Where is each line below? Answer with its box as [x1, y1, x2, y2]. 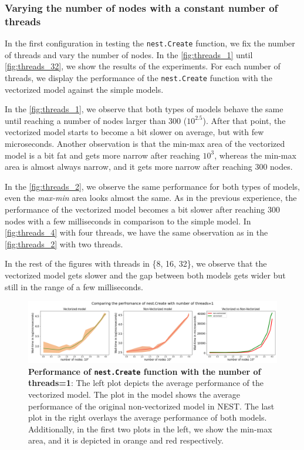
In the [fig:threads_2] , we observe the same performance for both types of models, [5, 180, 300, 192]
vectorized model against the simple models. [5, 83, 164, 95]
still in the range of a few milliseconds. [5, 280, 143, 293]
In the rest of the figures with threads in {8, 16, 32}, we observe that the [5, 257, 267, 270]
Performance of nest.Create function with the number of [28, 365, 261, 377]
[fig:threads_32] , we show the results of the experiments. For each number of [5, 60, 281, 72]
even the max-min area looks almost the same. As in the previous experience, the [5, 192, 297, 204]
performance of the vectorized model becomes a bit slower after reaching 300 [5, 203, 280, 215]
